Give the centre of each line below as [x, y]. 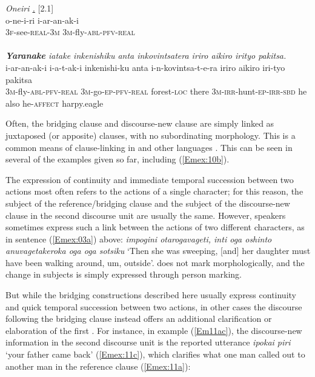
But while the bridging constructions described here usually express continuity [151, 295]
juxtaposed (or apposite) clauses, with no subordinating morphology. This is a [151, 135]
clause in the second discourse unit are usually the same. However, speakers [146, 215]
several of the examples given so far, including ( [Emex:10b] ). [118, 159]
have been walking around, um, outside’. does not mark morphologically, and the [155, 262]
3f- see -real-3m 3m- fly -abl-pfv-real [70, 32]
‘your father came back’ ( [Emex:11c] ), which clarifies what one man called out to [155, 354]
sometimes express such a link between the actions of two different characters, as [155, 227]
